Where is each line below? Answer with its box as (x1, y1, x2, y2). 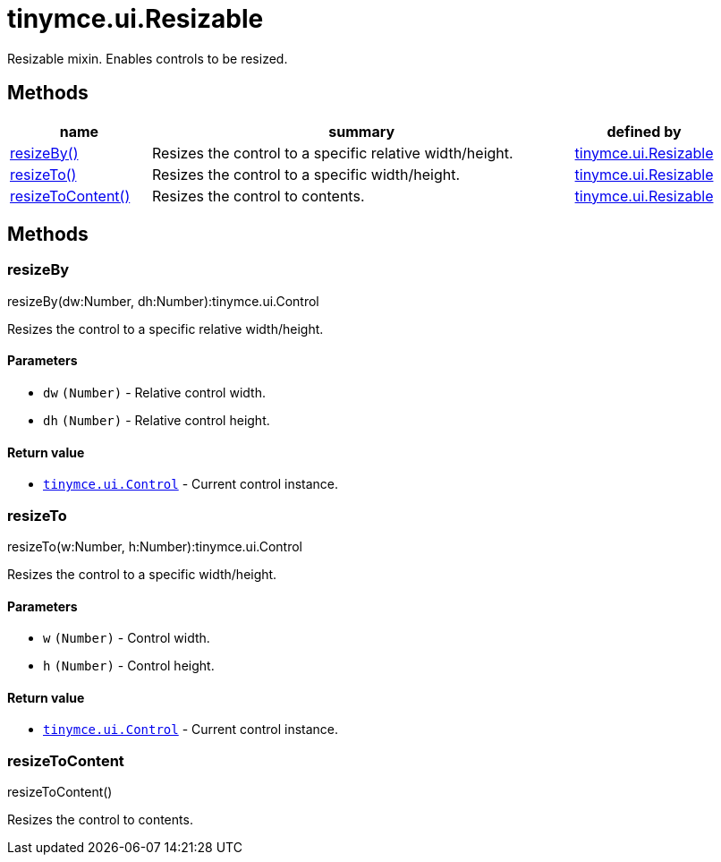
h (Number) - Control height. (43, 658, 215, 674)
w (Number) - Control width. (43, 630, 210, 646)
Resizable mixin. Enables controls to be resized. (7, 50, 288, 66)
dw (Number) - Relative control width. (43, 385, 266, 401)
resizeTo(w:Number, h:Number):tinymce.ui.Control (7, 539, 302, 554)
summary (328, 122, 395, 141)
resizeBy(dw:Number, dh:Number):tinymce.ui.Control (7, 293, 319, 309)
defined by (606, 122, 682, 141)
